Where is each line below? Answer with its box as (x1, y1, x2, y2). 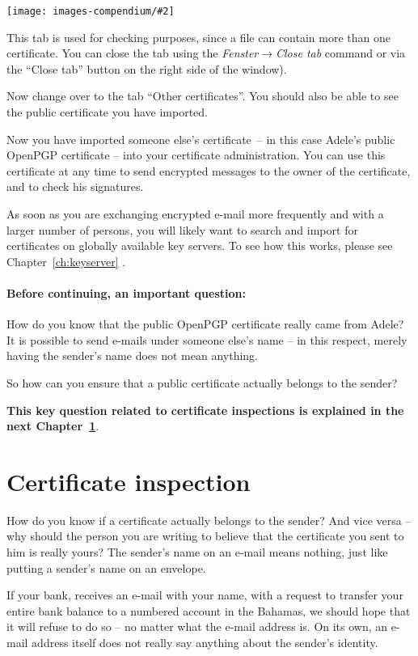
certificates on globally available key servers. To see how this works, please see (6, 237, 393, 254)
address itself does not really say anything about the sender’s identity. (32, 634, 378, 651)
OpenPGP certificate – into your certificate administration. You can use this (6, 146, 386, 163)
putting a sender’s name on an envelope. (6, 559, 206, 576)
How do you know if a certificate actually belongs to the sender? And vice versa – (6, 511, 412, 528)
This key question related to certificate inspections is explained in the (6, 401, 404, 418)
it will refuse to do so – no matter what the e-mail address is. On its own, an (6, 618, 388, 635)
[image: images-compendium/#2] (6, 6, 175, 17)
